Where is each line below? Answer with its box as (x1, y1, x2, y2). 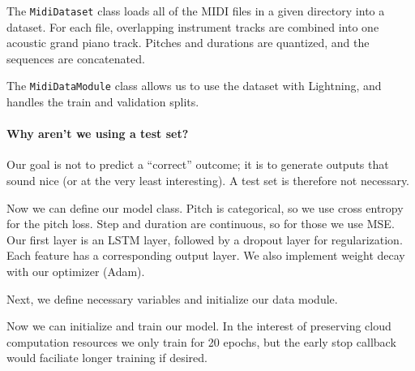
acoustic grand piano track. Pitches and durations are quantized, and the (6, 34, 370, 51)
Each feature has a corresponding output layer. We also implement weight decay (6, 247, 405, 264)
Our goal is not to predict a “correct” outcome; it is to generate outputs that (6, 156, 389, 173)
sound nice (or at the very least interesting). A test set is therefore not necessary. (6, 172, 410, 189)
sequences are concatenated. (6, 50, 145, 67)
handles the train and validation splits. (6, 93, 199, 110)
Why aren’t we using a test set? (6, 125, 189, 142)
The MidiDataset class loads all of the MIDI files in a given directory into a (6, 2, 385, 19)
